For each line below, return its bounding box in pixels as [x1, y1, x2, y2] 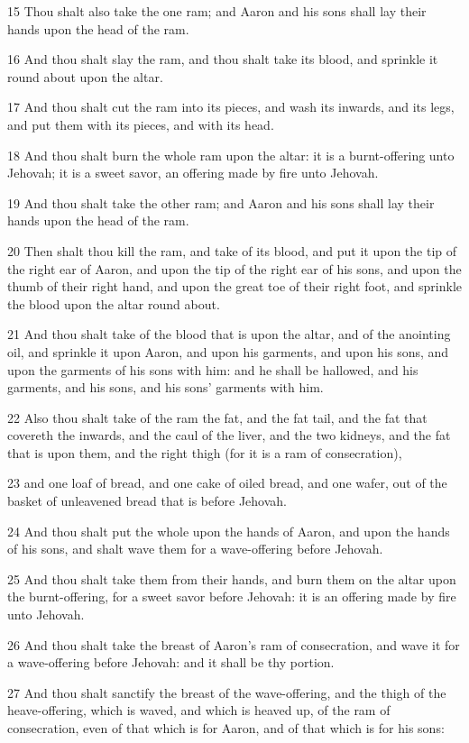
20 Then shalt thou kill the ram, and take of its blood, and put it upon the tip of [7, 241, 457, 260]
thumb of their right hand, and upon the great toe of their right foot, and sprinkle [7, 277, 463, 296]
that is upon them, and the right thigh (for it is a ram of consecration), [7, 443, 402, 462]
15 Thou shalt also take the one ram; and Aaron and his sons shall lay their [7, 2, 427, 20]
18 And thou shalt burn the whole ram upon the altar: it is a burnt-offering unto [7, 145, 455, 164]
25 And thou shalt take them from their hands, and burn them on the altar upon [7, 569, 456, 588]
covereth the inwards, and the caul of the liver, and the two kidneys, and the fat [7, 426, 451, 445]
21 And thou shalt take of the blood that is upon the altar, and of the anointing [7, 325, 451, 344]
